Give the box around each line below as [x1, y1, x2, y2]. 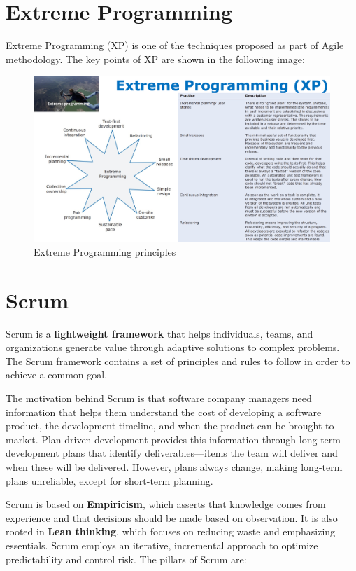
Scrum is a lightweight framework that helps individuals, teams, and [6, 326, 313, 340]
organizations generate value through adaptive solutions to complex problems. [6, 340, 340, 355]
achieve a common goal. [6, 367, 108, 382]
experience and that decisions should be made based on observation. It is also [6, 510, 338, 525]
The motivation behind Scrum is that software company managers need [6, 391, 312, 406]
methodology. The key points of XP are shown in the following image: [6, 51, 305, 66]
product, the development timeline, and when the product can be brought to [6, 418, 334, 433]
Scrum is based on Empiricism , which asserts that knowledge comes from [6, 497, 326, 511]
